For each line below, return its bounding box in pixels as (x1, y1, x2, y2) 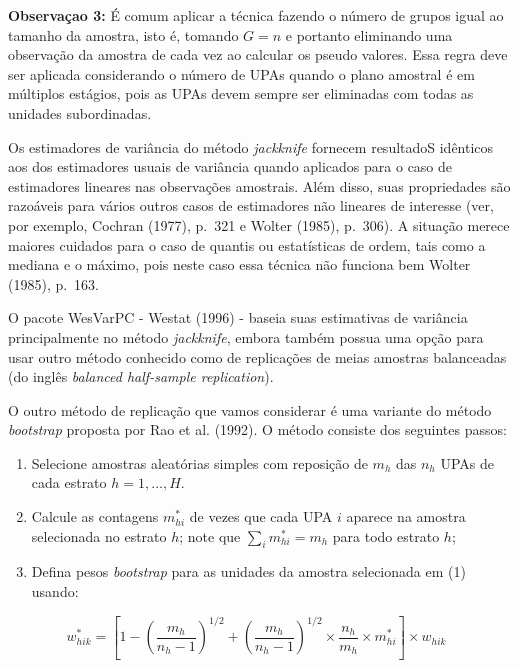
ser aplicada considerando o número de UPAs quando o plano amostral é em (8, 63, 475, 84)
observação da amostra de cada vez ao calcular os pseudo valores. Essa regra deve (8, 44, 508, 65)
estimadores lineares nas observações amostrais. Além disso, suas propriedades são (8, 175, 511, 196)
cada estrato (31, 472, 107, 493)
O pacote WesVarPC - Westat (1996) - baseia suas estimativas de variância (8, 307, 468, 328)
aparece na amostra (346, 506, 466, 527)
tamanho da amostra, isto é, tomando (8, 24, 239, 45)
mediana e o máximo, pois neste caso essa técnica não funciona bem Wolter (8, 254, 471, 275)
